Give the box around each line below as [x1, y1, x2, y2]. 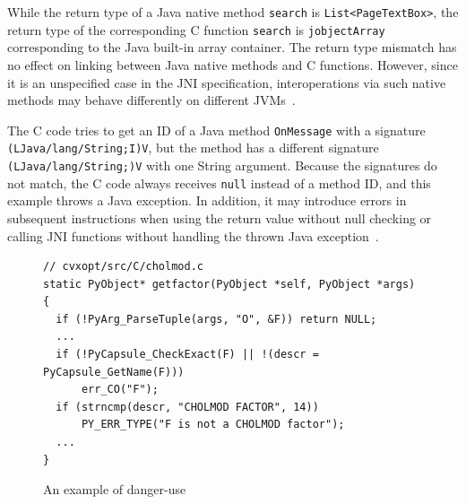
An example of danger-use [43, 480, 186, 499]
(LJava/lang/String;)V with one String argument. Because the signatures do [7, 156, 437, 174]
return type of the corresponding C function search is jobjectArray [7, 20, 385, 39]
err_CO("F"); [81, 383, 159, 396]
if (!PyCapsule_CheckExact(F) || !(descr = [56, 348, 319, 361]
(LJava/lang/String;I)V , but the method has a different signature [7, 138, 379, 157]
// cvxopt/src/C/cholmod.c [43, 260, 203, 274]
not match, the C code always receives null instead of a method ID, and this [7, 173, 431, 192]
